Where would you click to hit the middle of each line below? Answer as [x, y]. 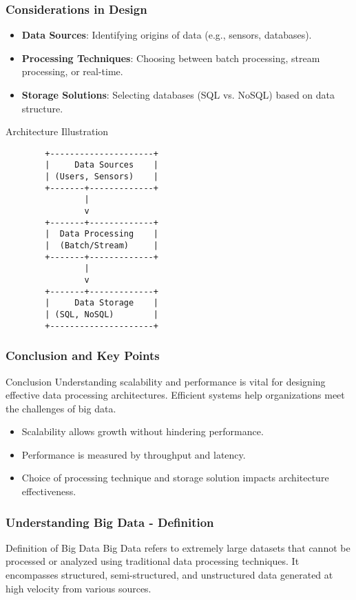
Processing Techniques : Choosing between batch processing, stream [171, 58]
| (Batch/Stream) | [102, 246]
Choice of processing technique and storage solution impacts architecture [175, 478]
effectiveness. [49, 491]
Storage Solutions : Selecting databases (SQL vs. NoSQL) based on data [178, 94]
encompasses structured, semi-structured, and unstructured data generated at [169, 575]
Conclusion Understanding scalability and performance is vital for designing [166, 381]
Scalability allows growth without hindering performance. [143, 431]
